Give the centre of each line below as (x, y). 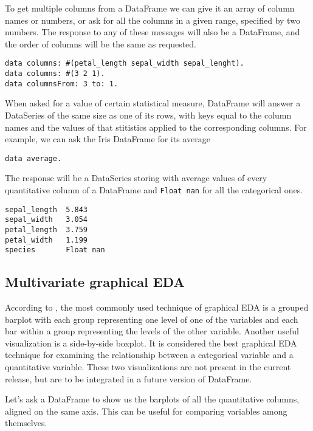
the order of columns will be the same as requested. (101, 43)
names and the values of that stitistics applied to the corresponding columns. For (156, 127)
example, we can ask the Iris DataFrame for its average (108, 139)
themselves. (26, 423)
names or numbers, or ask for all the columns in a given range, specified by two (153, 20)
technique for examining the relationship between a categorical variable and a (149, 355)
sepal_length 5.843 (46, 209)
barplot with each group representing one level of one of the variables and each (152, 319)
